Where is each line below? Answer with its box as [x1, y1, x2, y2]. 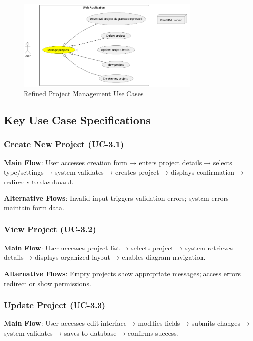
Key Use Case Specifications [4, 112, 151, 127]
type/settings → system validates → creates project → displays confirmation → [4, 167, 244, 177]
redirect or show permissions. [4, 278, 91, 288]
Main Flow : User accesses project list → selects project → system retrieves [4, 242, 233, 252]
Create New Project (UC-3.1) [4, 138, 124, 150]
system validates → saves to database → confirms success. [4, 327, 178, 338]
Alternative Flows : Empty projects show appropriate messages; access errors [4, 268, 241, 278]
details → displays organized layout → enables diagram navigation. [4, 252, 206, 262]
